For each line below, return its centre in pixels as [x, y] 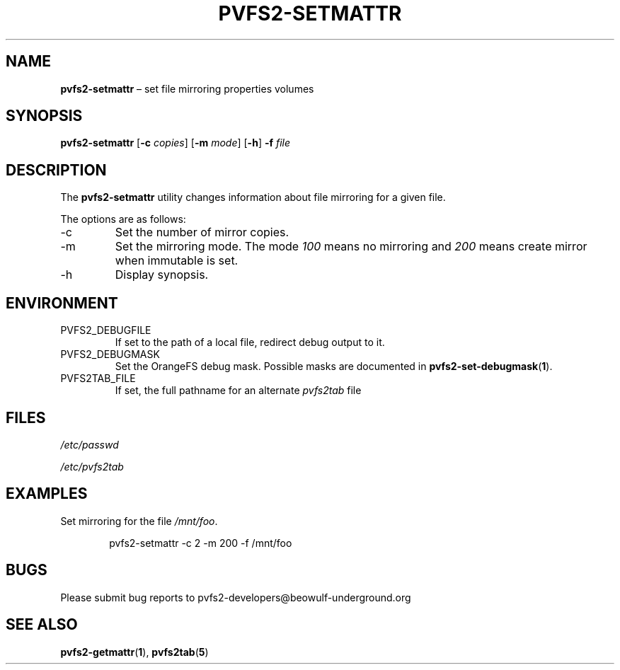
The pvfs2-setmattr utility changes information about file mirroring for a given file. [253, 197]
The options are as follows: [123, 219]
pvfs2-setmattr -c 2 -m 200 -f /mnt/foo [201, 543]
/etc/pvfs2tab [92, 466]
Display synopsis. [162, 275]
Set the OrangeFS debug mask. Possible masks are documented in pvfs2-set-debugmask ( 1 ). [334, 366]
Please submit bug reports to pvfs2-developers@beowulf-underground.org [236, 597]
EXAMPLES [47, 494]
